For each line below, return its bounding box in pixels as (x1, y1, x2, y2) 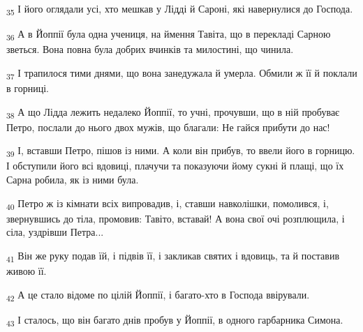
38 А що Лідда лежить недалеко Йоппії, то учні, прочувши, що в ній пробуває (6, 104, 340, 121)
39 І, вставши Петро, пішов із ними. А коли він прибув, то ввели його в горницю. (6, 143, 355, 160)
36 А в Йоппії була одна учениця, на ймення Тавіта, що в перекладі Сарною (6, 27, 331, 43)
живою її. (6, 264, 47, 278)
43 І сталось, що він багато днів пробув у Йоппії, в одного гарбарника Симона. (6, 312, 343, 329)
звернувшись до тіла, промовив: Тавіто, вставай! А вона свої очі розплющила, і (6, 211, 345, 225)
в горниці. (6, 80, 49, 95)
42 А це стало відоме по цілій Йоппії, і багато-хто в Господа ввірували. (6, 287, 310, 303)
